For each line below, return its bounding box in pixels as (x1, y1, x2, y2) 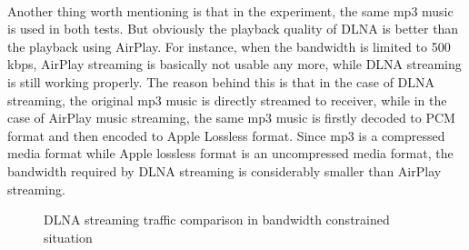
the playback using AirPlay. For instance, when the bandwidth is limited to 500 (7, 36, 451, 55)
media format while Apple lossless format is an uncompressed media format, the (7, 144, 454, 163)
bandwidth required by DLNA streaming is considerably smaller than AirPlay (7, 161, 442, 180)
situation (44, 227, 93, 246)
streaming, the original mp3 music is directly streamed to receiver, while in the (7, 90, 447, 109)
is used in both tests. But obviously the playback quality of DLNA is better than (7, 19, 459, 38)
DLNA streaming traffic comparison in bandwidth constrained (44, 210, 390, 229)
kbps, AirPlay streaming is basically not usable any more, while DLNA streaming (7, 55, 462, 74)
